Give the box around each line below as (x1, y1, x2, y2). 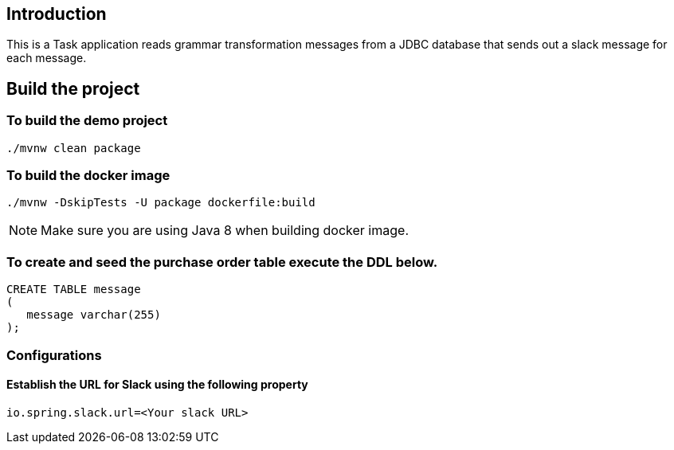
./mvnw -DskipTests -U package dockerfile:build (6, 196, 315, 209)
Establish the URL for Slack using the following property (6, 378, 308, 392)
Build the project (6, 78, 140, 99)
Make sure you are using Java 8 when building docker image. (41, 222, 409, 239)
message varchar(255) (26, 308, 161, 322)
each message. (6, 51, 87, 65)
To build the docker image (6, 167, 170, 184)
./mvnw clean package (6, 141, 141, 155)
